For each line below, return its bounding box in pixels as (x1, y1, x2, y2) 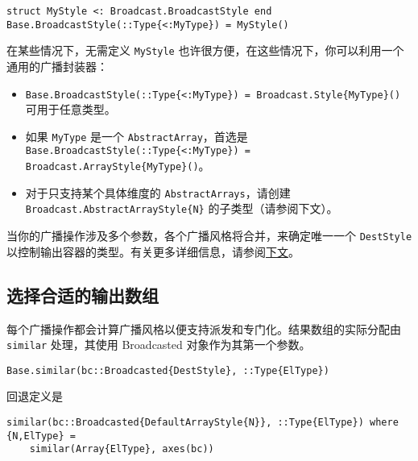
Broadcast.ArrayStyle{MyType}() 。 (25, 157, 210, 174)
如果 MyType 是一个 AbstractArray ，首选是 (25, 127, 248, 144)
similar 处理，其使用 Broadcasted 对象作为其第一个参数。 (6, 336, 311, 353)
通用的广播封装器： (6, 57, 108, 74)
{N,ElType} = (6, 430, 76, 442)
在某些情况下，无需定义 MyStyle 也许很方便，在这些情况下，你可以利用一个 (6, 42, 404, 59)
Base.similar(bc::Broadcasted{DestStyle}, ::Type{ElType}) (6, 364, 329, 376)
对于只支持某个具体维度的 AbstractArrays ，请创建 (25, 184, 291, 201)
